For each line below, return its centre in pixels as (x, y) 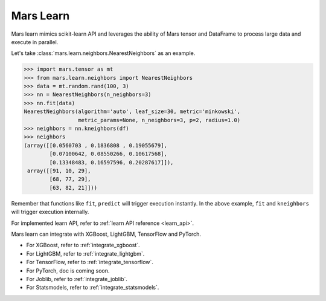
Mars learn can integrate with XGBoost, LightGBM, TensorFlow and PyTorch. (106, 234)
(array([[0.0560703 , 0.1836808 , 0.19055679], (95, 145)
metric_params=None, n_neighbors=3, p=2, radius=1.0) (159, 120)
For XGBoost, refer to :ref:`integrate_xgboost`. (83, 245)
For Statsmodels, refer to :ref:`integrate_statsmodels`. (93, 288)
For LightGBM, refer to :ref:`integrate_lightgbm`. (85, 253)
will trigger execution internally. (50, 212)
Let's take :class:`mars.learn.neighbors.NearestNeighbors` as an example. (103, 53)
